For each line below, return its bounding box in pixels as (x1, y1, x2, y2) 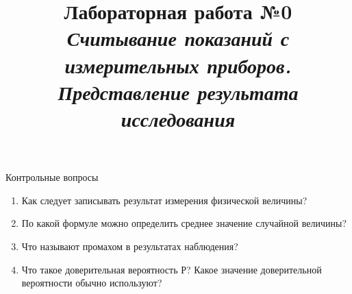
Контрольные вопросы (5, 170, 99, 184)
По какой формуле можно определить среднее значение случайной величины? (21, 216, 347, 230)
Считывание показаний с (66, 24, 290, 53)
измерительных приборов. (64, 51, 292, 79)
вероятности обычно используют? (21, 275, 162, 290)
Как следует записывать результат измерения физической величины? (21, 193, 307, 207)
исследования (121, 104, 236, 133)
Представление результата (58, 77, 299, 106)
